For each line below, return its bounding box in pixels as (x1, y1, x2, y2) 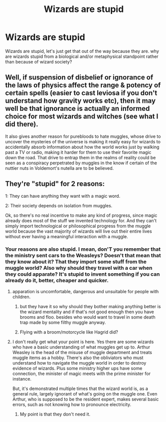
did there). (5, 120, 38, 128)
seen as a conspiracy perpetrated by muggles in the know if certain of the (5, 160, 157, 166)
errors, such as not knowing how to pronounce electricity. (12, 401, 132, 408)
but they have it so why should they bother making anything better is (19, 303, 161, 309)
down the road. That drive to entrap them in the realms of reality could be (5, 154, 156, 160)
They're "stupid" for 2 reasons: (5, 180, 105, 188)
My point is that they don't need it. (19, 411, 91, 417)
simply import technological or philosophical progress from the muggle (5, 223, 151, 229)
